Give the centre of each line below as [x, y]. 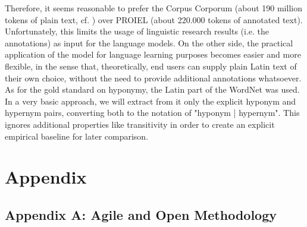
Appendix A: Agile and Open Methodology [141, 214]
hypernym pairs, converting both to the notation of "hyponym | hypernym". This [152, 113]
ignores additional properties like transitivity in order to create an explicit [140, 124]
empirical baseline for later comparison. [77, 136]
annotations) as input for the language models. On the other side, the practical [149, 42]
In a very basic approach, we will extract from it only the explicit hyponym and [151, 101]
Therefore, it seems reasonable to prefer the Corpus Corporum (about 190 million [153, 8]
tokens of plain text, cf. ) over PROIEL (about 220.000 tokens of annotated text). [154, 19]
